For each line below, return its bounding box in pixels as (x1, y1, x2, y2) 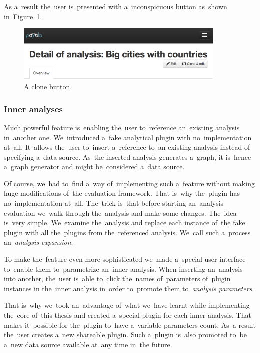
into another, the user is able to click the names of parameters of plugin (4, 273, 231, 284)
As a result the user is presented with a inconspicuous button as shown (4, 1, 227, 11)
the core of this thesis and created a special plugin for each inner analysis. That (4, 310, 251, 320)
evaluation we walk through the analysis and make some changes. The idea (4, 207, 237, 218)
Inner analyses (4, 102, 63, 115)
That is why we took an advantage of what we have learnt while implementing (4, 300, 250, 310)
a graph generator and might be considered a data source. (4, 161, 185, 172)
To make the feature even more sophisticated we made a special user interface (4, 254, 246, 264)
